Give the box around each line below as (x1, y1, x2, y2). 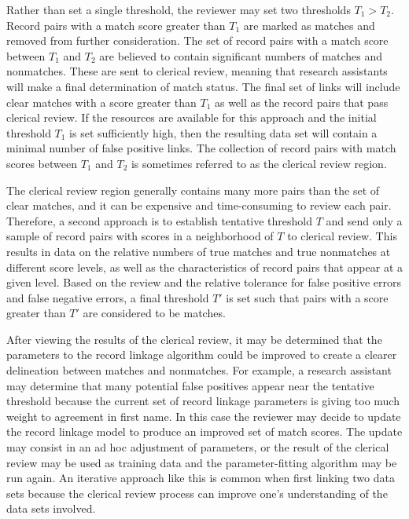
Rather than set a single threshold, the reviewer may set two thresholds (6, 2, 351, 17)
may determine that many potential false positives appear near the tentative (6, 377, 374, 393)
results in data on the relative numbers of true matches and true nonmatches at (6, 243, 391, 259)
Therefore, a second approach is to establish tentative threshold (6, 212, 313, 228)
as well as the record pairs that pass (214, 93, 389, 110)
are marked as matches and (243, 16, 375, 33)
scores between (6, 155, 77, 171)
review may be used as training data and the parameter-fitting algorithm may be (6, 454, 397, 470)
